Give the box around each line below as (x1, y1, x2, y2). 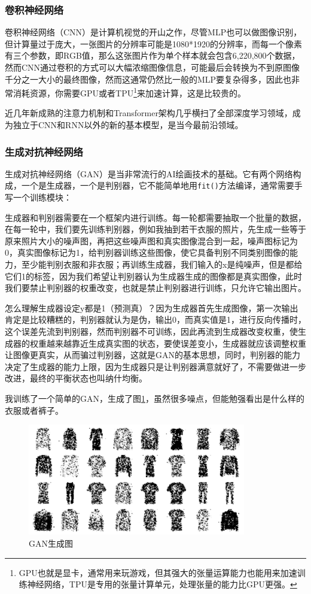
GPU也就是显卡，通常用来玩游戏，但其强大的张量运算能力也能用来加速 (19, 566, 297, 578)
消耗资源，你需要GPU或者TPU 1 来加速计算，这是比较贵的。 (13, 85, 246, 99)
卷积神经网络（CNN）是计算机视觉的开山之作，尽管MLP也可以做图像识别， (5, 26, 302, 38)
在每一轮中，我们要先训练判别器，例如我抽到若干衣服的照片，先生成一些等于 (5, 223, 306, 235)
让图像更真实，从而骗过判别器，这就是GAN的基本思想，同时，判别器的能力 (5, 348, 300, 361)
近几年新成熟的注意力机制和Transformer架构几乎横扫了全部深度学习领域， (5, 107, 292, 119)
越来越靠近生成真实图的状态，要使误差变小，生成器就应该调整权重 (46, 337, 306, 349)
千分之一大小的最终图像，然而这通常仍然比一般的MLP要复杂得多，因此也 (5, 72, 292, 85)
